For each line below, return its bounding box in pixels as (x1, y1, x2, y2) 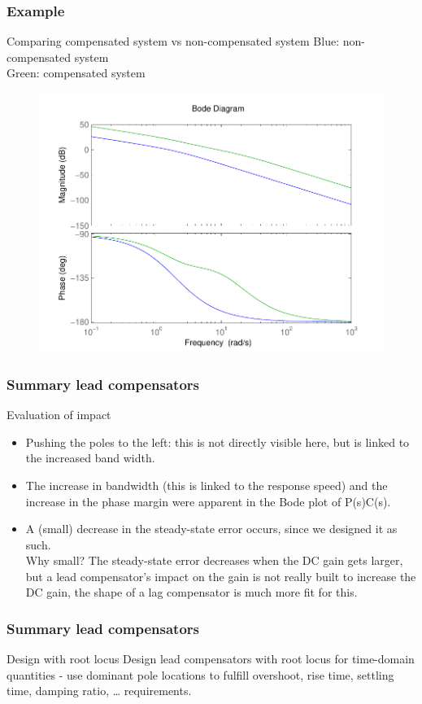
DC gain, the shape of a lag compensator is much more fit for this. (25, 584, 358, 601)
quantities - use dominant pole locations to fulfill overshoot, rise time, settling (7, 666, 394, 683)
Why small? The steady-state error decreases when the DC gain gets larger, (25, 552, 403, 569)
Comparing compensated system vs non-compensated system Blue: (7, 33, 340, 50)
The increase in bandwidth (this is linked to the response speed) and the (25, 476, 388, 493)
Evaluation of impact (7, 406, 111, 423)
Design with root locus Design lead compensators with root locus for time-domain (7, 650, 415, 667)
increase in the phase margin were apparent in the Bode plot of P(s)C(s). (25, 492, 391, 509)
